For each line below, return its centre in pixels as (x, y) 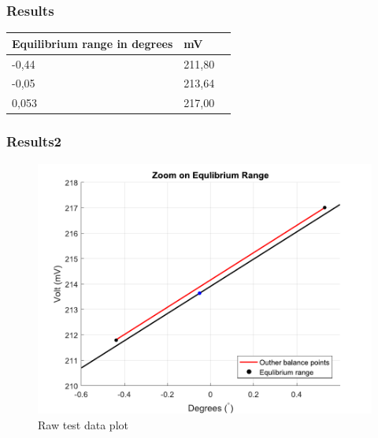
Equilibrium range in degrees (93, 43)
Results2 (34, 141)
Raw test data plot (83, 424)
